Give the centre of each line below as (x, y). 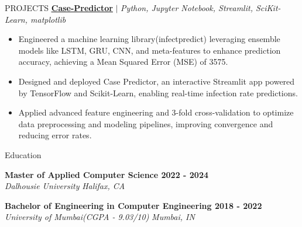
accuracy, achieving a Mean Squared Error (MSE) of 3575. (123, 62)
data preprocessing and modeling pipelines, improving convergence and (146, 123)
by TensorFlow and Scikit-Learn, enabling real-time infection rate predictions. (158, 92)
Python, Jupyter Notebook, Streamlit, (187, 8)
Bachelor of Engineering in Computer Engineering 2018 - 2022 (133, 205)
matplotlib (48, 19)
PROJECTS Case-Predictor (59, 8)
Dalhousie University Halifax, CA (65, 186)
